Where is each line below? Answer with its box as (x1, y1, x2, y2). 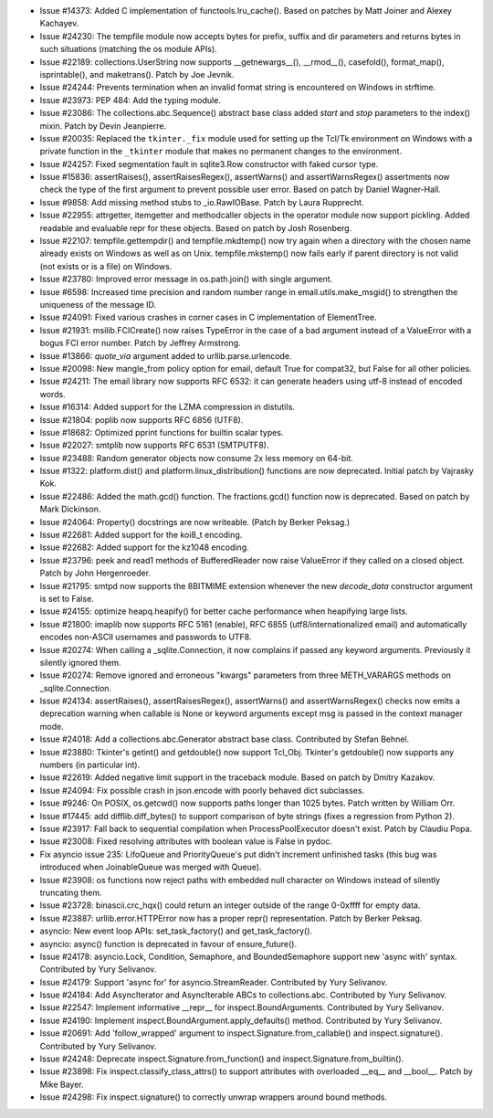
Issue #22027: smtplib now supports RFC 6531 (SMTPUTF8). (39, 439, 269, 451)
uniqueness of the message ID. (39, 299, 157, 310)
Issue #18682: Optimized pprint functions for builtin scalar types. (39, 427, 284, 438)
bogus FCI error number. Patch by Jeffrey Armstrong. (39, 338, 241, 349)
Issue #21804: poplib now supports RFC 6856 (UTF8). (39, 414, 244, 425)
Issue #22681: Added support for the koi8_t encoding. (39, 530, 243, 541)
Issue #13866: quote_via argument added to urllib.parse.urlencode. (39, 350, 292, 361)
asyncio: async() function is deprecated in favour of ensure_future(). (39, 938, 297, 949)
